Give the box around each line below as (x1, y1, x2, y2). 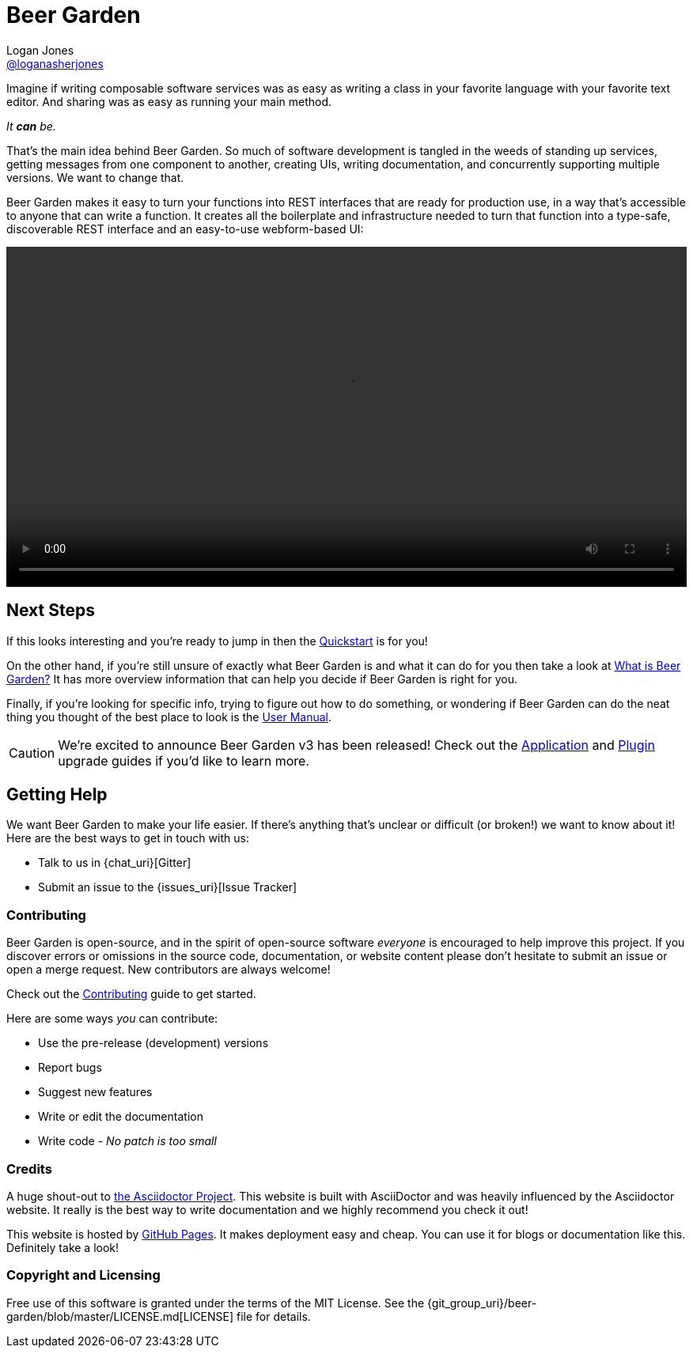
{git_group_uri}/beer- (427, 1295, 537, 1310)
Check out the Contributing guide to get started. (6, 987, 256, 1001)
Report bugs (38, 1061, 102, 1075)
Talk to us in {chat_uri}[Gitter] (38, 856, 191, 870)
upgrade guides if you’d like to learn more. (58, 752, 309, 769)
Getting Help (6, 785, 108, 805)
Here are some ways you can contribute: (6, 1012, 218, 1026)
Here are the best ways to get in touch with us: (6, 831, 249, 845)
